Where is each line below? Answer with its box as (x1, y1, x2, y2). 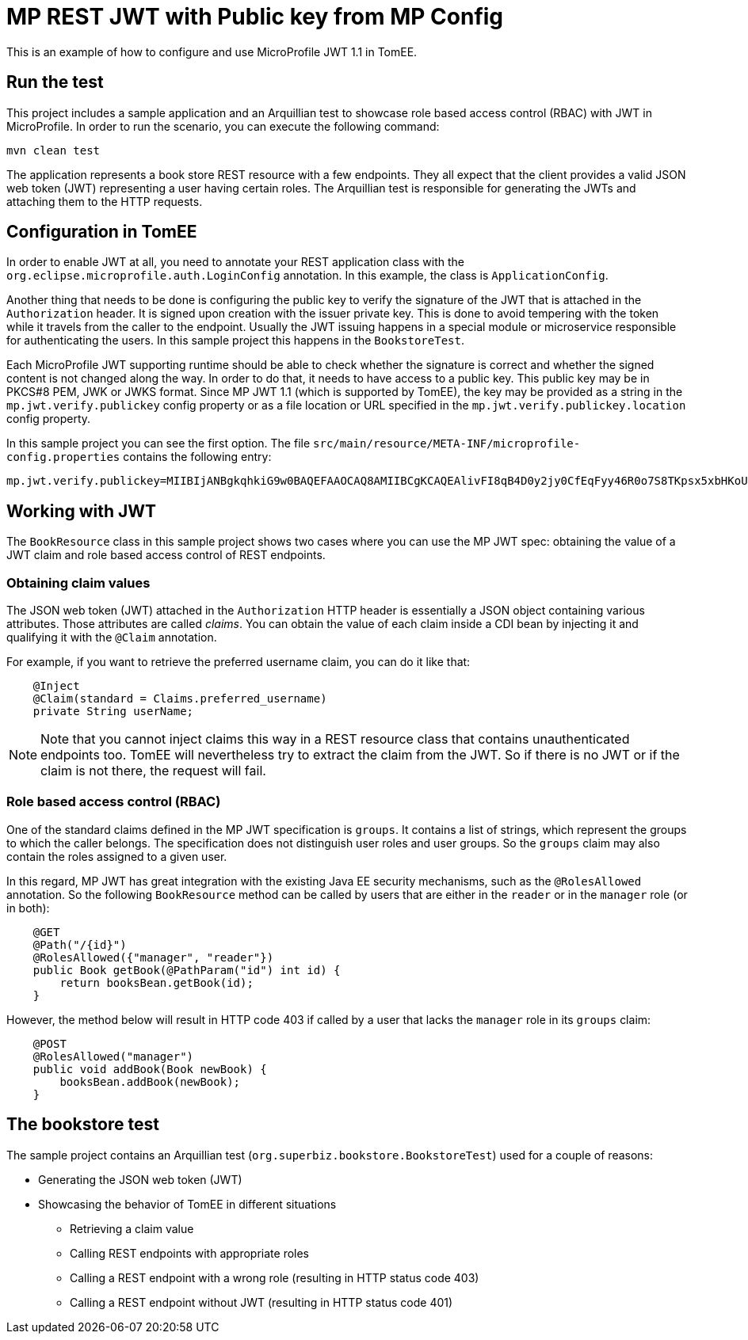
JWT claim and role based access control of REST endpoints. (6, 548, 326, 562)
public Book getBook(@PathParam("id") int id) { (32, 963, 341, 976)
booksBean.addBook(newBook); (59, 1075, 241, 1088)
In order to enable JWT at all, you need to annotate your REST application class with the (6, 255, 464, 269)
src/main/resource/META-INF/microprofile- (313, 437, 581, 451)
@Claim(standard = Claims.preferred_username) (32, 692, 327, 706)
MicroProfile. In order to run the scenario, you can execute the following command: (6, 119, 440, 133)
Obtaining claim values (6, 574, 151, 591)
